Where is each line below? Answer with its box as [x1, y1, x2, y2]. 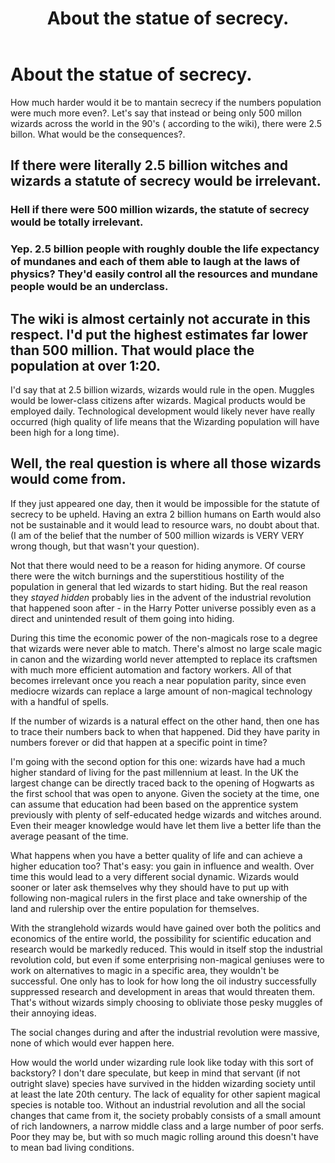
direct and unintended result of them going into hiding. [10, 612, 235, 624]
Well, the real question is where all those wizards [10, 455, 322, 472]
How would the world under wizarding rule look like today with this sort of [10, 1056, 314, 1068]
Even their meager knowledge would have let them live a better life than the [10, 819, 322, 831]
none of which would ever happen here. [10, 1037, 175, 1049]
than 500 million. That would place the [10, 342, 255, 359]
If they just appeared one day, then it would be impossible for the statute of [10, 497, 320, 509]
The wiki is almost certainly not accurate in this [10, 310, 311, 327]
